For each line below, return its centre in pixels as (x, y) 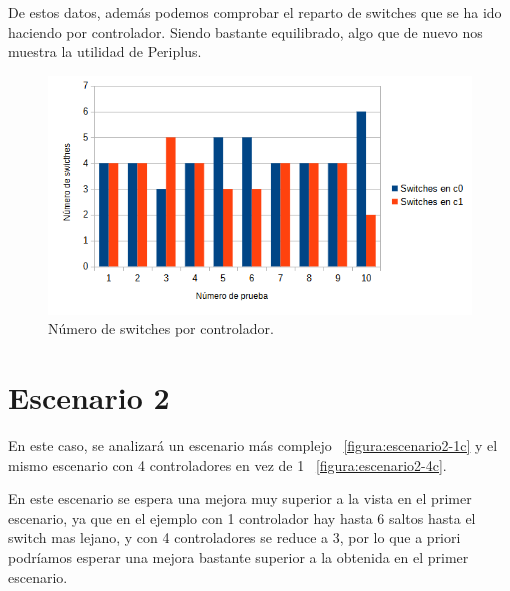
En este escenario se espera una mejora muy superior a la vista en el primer (240, 498)
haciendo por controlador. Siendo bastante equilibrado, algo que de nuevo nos (245, 31)
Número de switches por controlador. (161, 328)
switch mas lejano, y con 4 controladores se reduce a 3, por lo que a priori (234, 537)
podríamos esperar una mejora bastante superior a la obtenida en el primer (238, 557)
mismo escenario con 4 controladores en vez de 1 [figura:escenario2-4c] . (227, 464)
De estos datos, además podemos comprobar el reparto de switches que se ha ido (255, 12)
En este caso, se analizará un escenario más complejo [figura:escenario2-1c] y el (253, 445)
